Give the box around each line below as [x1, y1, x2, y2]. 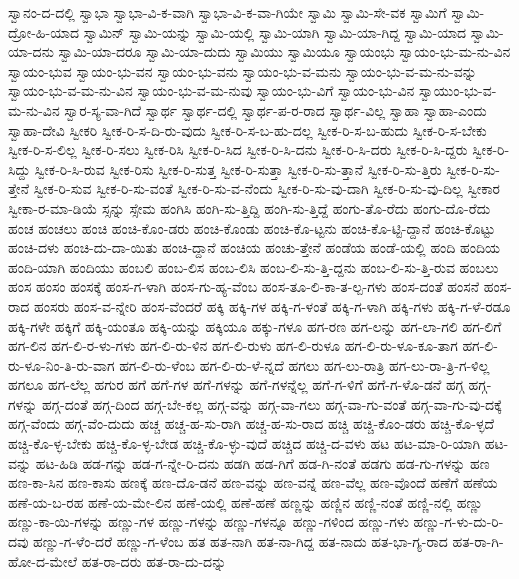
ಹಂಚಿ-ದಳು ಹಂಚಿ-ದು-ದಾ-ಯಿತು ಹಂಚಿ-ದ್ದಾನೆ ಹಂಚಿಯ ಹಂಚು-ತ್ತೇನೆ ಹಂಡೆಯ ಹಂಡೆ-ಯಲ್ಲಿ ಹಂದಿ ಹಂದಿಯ [8, 237, 500, 258]
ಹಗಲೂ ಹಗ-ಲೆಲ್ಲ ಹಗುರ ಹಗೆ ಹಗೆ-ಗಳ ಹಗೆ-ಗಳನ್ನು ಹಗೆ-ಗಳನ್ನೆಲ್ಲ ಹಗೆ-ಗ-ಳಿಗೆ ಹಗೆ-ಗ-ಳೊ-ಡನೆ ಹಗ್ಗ [8, 374, 464, 395]
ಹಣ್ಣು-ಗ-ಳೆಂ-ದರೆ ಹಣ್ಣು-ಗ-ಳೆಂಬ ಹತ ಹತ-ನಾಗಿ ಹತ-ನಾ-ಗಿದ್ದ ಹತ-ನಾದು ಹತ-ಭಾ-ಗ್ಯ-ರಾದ [33, 531, 448, 552]
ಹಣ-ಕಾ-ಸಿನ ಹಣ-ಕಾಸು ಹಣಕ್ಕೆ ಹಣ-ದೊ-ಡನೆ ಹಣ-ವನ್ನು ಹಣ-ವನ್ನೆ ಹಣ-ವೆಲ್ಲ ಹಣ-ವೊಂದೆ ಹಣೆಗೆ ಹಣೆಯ [8, 472, 498, 493]
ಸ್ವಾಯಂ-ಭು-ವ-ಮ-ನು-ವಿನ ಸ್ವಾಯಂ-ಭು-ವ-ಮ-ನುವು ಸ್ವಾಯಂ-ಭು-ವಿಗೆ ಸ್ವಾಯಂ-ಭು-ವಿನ [8, 80, 415, 101]
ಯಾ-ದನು [8, 41, 54, 62]
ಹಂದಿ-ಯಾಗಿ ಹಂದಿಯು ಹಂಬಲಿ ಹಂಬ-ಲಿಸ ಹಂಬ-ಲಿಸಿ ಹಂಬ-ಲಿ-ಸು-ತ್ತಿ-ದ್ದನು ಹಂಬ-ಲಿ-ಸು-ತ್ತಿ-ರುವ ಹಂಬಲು [8, 256, 499, 277]
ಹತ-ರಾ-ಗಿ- [452, 531, 504, 552]
